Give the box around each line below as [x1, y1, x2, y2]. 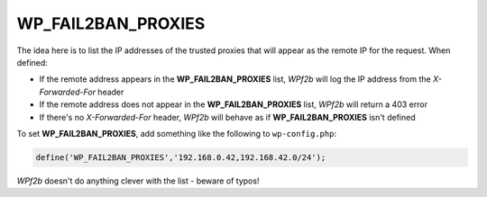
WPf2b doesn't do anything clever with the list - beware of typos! [16, 175, 260, 186]
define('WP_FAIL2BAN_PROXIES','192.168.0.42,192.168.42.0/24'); [35, 152, 326, 162]
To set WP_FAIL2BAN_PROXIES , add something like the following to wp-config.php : [16, 128, 337, 139]
